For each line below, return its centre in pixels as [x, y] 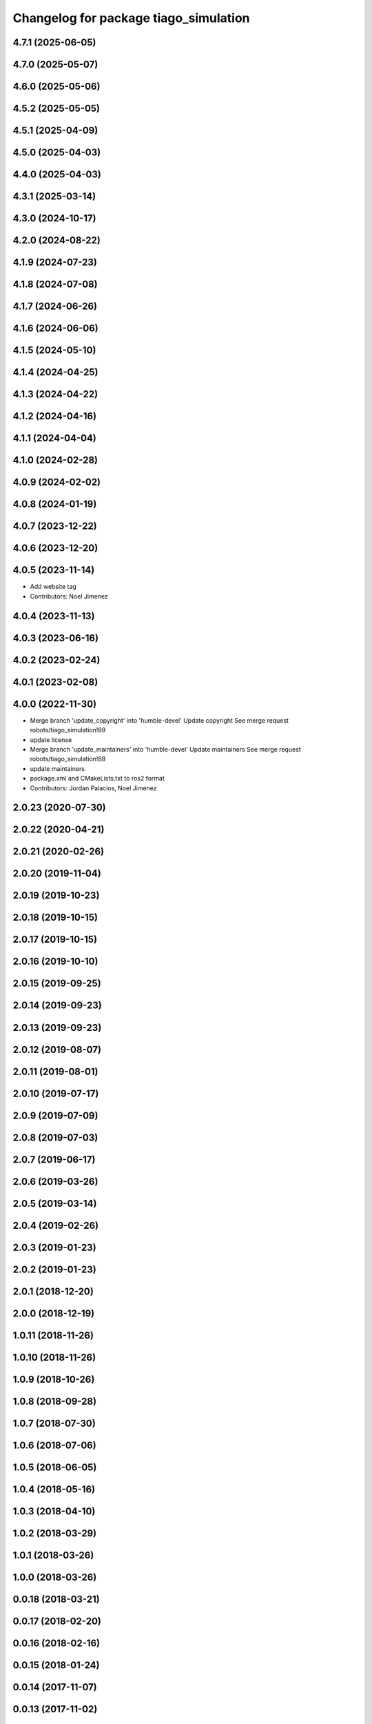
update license [51, 740]
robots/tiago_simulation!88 [68, 759]
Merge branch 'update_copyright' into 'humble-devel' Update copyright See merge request [159, 720]
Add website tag [53, 587]
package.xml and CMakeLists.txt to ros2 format [97, 779]
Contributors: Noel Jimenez [69, 596]
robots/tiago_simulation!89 [68, 730]
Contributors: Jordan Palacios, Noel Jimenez [94, 788]
